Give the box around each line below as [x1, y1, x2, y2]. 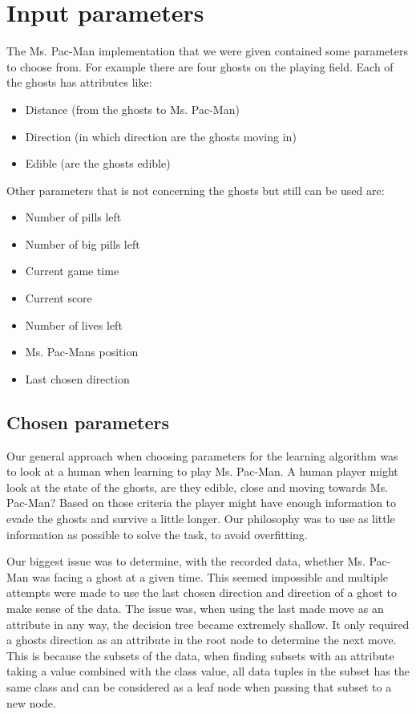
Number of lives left [25, 316, 123, 333]
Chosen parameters [6, 409, 169, 434]
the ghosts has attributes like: [6, 74, 152, 91]
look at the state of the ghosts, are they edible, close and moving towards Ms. [6, 478, 389, 495]
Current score [25, 290, 92, 306]
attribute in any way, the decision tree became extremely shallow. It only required [6, 615, 410, 632]
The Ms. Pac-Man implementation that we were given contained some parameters [6, 43, 408, 59]
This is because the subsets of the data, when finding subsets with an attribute [6, 647, 394, 663]
